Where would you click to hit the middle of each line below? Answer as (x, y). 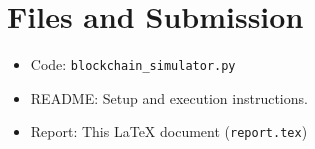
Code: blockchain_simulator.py (133, 64)
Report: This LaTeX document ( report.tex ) (169, 131)
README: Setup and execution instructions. (169, 97)
